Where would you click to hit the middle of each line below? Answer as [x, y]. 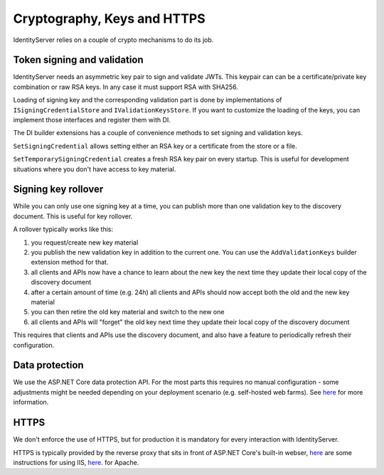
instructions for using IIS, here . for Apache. [76, 462]
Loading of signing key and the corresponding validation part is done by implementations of [148, 100]
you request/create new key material [85, 242]
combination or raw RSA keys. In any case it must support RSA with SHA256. [126, 87]
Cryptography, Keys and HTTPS [109, 18]
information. [31, 402]
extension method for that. [70, 262]
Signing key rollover [58, 190]
